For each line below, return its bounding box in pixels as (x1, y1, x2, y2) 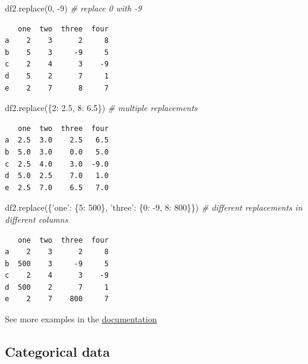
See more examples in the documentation (5, 313, 157, 325)
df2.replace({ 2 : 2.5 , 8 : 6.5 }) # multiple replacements (5, 101, 197, 114)
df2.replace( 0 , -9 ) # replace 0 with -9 (5, 2, 142, 14)
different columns (5, 212, 68, 225)
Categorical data (5, 342, 110, 361)
